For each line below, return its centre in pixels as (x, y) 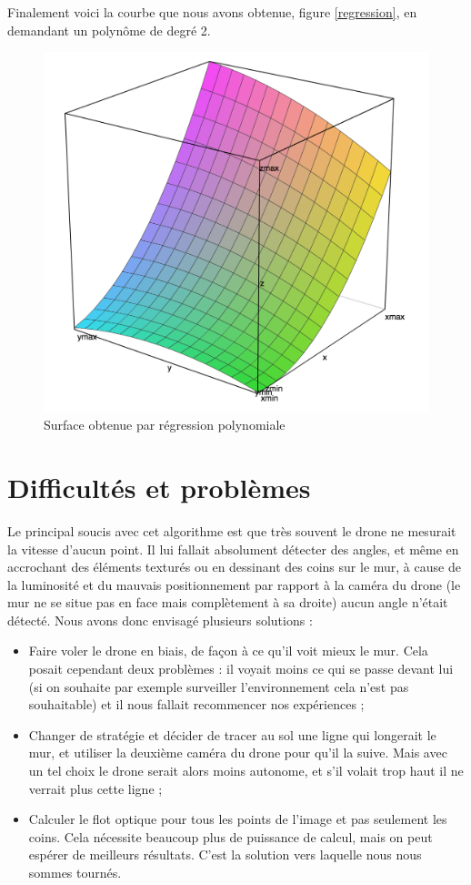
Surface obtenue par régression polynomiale (165, 425)
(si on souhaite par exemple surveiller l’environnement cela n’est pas (219, 686)
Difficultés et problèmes (159, 487)
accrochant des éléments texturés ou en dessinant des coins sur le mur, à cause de (234, 567)
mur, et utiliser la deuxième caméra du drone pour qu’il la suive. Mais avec (238, 753)
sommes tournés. (75, 873)
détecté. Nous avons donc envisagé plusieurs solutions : (160, 620)
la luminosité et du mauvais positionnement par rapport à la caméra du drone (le (234, 584)
